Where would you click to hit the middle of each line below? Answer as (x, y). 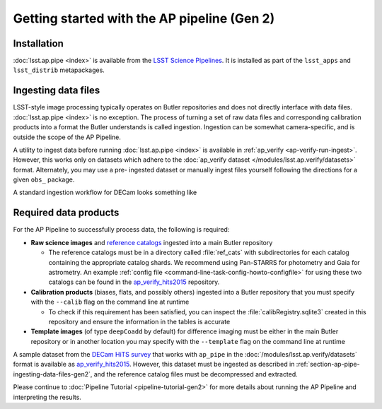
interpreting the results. (47, 397)
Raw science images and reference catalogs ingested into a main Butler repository (152, 242)
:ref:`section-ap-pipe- (328, 364)
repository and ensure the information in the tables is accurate (139, 321)
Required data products (66, 213)
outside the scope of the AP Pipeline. (67, 137)
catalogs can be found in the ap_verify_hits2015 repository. (134, 282)
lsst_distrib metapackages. (59, 70)
